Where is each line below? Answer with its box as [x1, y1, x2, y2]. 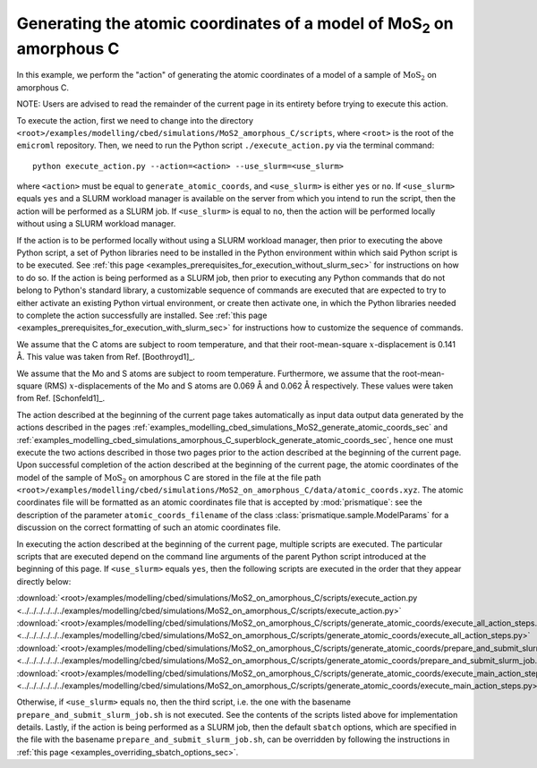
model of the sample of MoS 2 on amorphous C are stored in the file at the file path [16, 472, 321, 485]
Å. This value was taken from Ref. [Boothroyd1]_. [16, 352, 196, 363]
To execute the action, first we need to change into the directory [16, 115, 254, 125]
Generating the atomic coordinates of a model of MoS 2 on [16, 13, 454, 37]
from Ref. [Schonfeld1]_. [16, 393, 106, 404]
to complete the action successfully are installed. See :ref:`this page [16, 310, 268, 320]
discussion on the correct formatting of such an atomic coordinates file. [16, 522, 281, 533]
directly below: [16, 576, 72, 586]
